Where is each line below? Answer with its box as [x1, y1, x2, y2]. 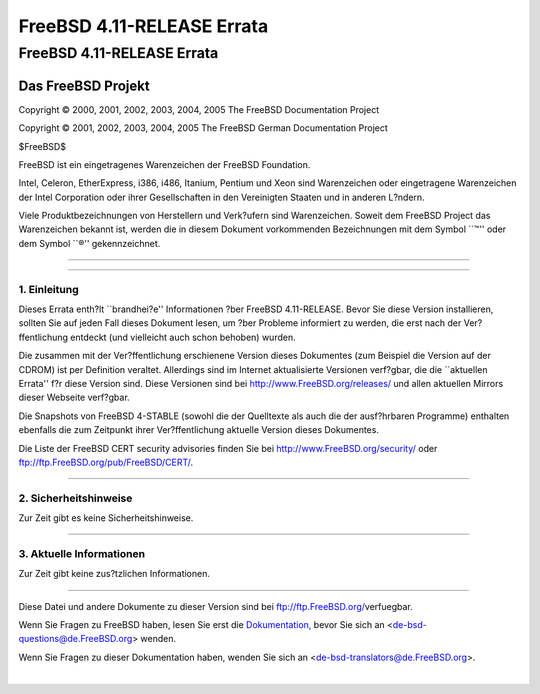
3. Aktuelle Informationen [18, 546, 145, 560]
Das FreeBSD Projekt [18, 77, 150, 94]
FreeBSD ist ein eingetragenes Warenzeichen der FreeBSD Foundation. [18, 158, 311, 170]
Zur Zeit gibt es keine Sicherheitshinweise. [18, 512, 194, 524]
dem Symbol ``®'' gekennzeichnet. [18, 237, 161, 249]
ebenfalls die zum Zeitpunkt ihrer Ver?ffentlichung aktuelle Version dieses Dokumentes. [18, 424, 380, 436]
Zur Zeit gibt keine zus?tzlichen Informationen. [18, 568, 210, 580]
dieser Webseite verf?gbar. [18, 391, 130, 404]
